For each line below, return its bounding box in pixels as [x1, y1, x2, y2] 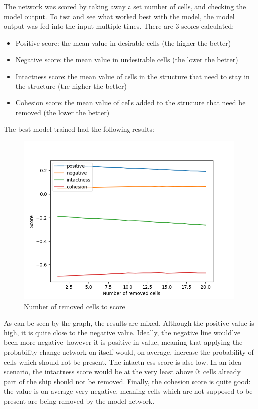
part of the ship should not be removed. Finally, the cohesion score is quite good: [4, 376, 251, 386]
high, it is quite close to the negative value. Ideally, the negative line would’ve [4, 327, 241, 337]
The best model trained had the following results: [4, 124, 154, 134]
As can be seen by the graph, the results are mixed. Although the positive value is [4, 318, 254, 328]
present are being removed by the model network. [4, 395, 155, 406]
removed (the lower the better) [15, 107, 110, 117]
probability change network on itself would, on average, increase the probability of [4, 346, 254, 357]
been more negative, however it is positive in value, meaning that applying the [4, 337, 243, 347]
